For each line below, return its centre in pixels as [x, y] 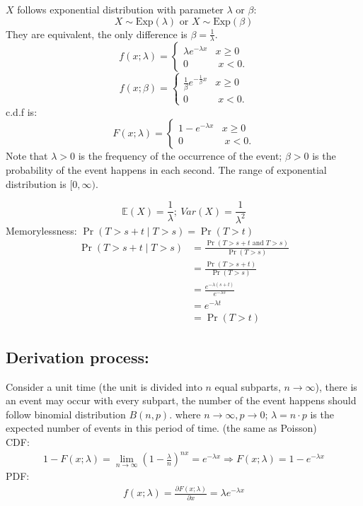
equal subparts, [248, 386]
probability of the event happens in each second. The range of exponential [166, 169]
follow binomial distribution [66, 414]
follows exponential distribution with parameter [120, 9]
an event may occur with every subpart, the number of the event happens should [181, 400]
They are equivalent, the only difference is [97, 34]
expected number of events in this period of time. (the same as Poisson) [161, 428]
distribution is [36, 183]
